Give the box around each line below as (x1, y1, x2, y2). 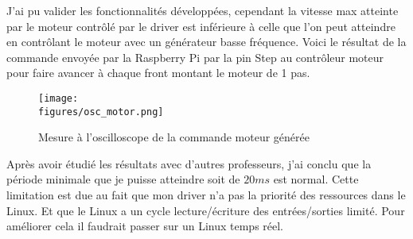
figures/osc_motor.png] (38, 106, 164, 118)
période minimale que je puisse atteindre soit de (6, 171, 240, 187)
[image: (38, 92, 79, 104)
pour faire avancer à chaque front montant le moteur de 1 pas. (6, 64, 310, 81)
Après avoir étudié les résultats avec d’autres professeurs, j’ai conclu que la (6, 155, 372, 172)
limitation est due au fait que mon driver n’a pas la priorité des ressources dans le (6, 187, 406, 203)
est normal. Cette (273, 171, 359, 187)
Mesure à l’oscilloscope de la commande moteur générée (38, 129, 310, 145)
